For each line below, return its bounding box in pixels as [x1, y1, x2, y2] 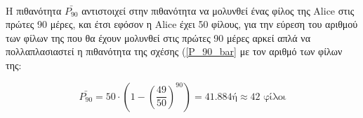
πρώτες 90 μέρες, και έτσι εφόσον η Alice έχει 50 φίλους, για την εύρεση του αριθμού [6, 17, 358, 31]
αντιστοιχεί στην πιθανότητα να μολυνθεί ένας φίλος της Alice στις [81, 3, 355, 17]
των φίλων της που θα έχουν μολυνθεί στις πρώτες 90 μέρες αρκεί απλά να [6, 30, 310, 45]
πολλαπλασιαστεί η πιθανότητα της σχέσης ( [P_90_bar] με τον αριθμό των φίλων [6, 44, 343, 59]
